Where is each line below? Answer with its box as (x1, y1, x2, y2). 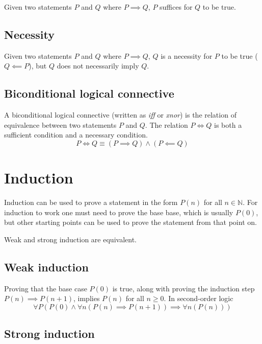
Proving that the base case (4, 283, 87, 293)
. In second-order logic (164, 293, 233, 304)
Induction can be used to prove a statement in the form (4, 197, 178, 208)
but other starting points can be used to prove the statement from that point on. (4, 217, 257, 227)
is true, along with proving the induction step (112, 283, 255, 293)
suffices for (160, 2, 193, 12)
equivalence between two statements (4, 119, 117, 130)
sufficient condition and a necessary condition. (4, 129, 148, 140)
